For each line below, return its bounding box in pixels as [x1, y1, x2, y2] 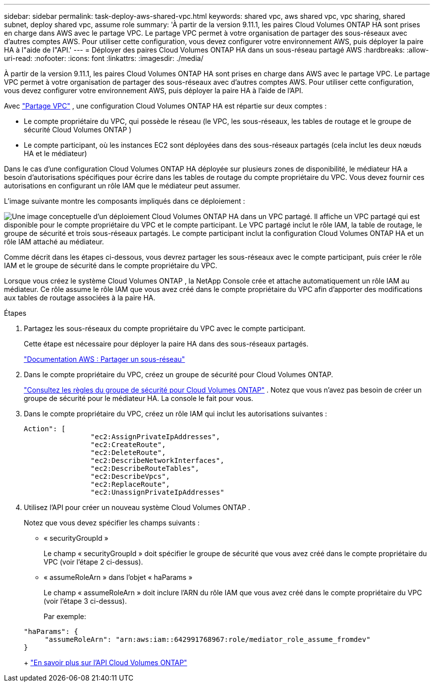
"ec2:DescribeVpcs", [90, 472, 170, 480]
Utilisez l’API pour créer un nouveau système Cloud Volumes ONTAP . [24, 503, 250, 512]
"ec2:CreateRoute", [90, 441, 166, 449]
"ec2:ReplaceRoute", [90, 480, 170, 488]
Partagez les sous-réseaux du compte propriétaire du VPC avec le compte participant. [24, 324, 306, 333]
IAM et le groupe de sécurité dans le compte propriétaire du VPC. [4, 261, 217, 270]
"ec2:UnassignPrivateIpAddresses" [90, 488, 224, 496]
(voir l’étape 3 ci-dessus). [44, 597, 127, 605]
